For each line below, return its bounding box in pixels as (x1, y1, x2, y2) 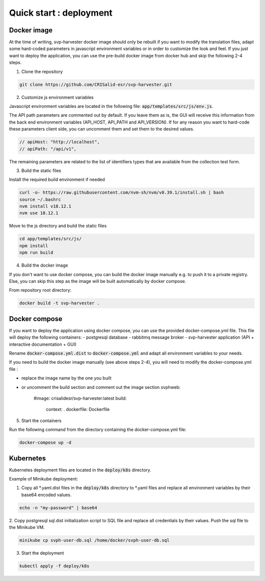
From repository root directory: (9, 287, 72, 293)
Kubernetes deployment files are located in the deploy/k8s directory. (9, 467, 152, 473)
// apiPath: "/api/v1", (19, 146, 77, 152)
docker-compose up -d (19, 440, 72, 446)
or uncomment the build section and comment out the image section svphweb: (21, 384, 181, 390)
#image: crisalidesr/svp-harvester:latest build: (33, 395, 127, 401)
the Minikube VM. (9, 525, 45, 530)
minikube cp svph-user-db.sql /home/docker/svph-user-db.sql (19, 537, 170, 543)
